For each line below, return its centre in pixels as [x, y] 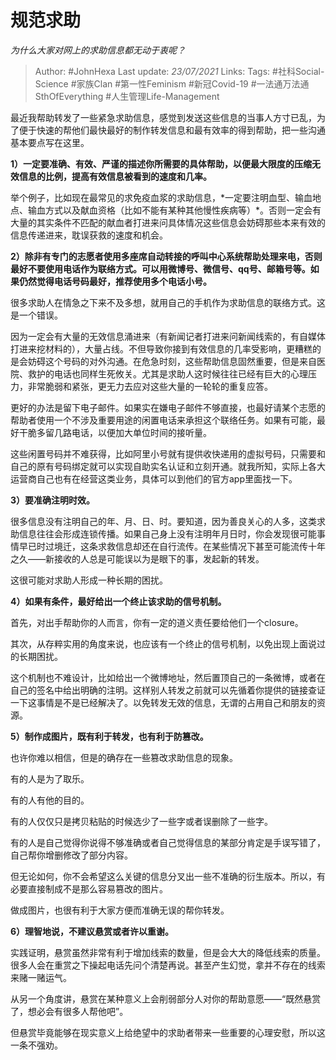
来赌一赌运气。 [41, 977]
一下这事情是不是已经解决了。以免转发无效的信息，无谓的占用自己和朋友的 [163, 702]
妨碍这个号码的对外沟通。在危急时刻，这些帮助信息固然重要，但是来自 [172, 361]
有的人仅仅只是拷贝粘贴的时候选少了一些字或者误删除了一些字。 [141, 821]
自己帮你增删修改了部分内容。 [71, 855]
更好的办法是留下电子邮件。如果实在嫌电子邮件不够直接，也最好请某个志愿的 [168, 407]
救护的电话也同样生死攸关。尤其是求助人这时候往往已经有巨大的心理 [167, 373]
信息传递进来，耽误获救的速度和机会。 [89, 235]
